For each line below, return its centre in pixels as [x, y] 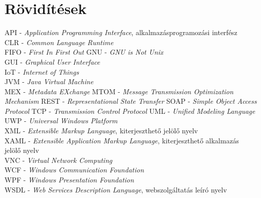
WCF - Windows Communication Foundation [74, 170]
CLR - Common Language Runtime [59, 42]
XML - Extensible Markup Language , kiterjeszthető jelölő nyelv [101, 131]
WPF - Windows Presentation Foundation [69, 180]
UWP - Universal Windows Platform [61, 121]
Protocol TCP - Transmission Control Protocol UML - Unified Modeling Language [130, 111]
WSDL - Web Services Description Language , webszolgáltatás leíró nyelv [116, 189]
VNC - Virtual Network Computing [58, 160]
